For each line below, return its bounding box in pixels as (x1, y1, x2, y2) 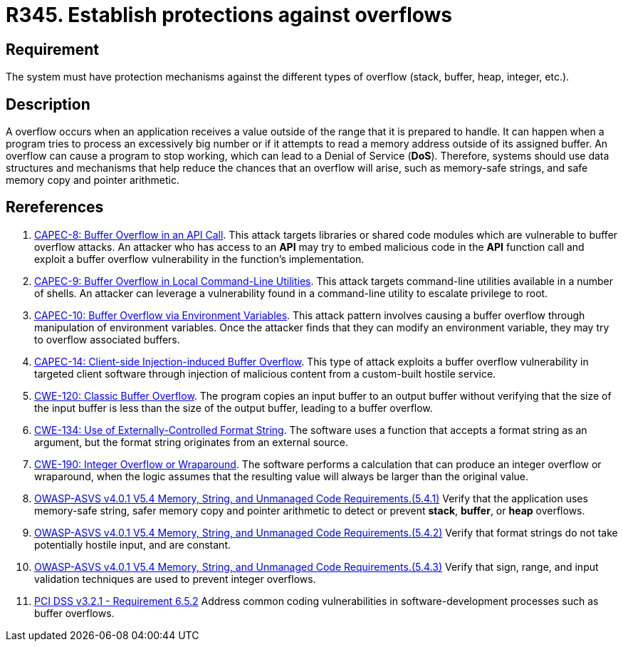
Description (6, 95, 90, 113)
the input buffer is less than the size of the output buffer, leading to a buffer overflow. (34, 401, 433, 414)
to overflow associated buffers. (34, 333, 180, 346)
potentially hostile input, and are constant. (34, 538, 231, 551)
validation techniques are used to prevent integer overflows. (34, 572, 316, 585)
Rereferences (6, 198, 104, 217)
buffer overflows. (34, 606, 115, 619)
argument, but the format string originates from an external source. (34, 435, 348, 448)
